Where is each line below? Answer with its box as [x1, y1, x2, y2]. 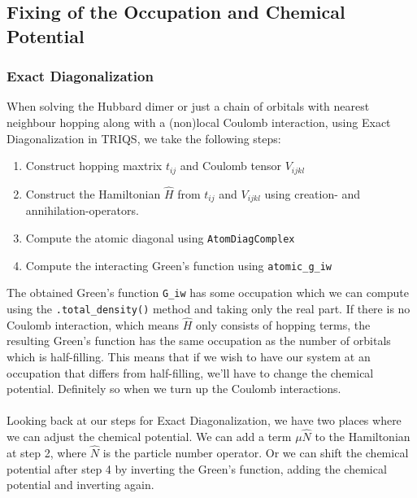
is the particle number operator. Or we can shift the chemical [102, 443, 409, 461]
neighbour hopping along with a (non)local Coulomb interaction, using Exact [7, 113, 391, 130]
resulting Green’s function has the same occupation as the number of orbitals [7, 332, 391, 349]
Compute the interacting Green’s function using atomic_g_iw [25, 256, 332, 273]
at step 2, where [7, 443, 87, 461]
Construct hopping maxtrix [25, 157, 163, 174]
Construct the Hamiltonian [25, 185, 161, 202]
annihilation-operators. [25, 202, 139, 219]
